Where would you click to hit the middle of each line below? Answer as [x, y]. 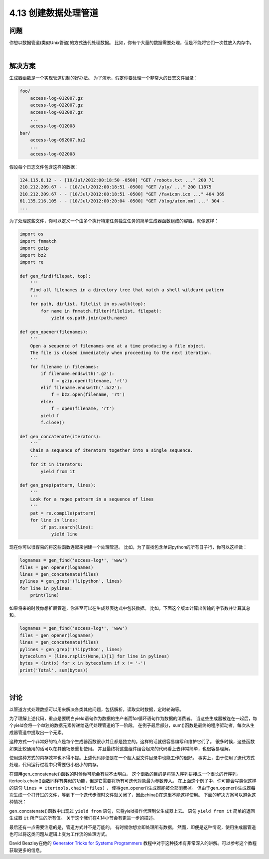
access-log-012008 [53, 126]
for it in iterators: [57, 464]
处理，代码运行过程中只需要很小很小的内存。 [55, 765]
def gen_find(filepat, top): [55, 276]
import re [32, 262]
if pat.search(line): [67, 527]
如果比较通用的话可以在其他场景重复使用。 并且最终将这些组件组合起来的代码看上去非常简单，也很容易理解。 [121, 748]
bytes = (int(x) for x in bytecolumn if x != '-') [83, 663]
